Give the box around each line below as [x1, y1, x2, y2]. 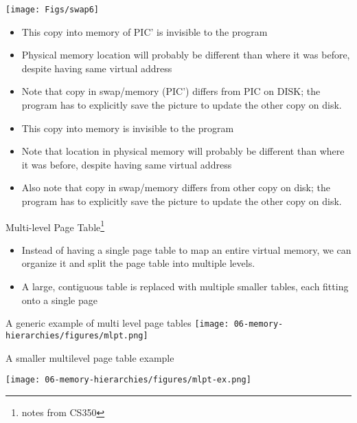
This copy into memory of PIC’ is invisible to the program [21, 24, 268, 39]
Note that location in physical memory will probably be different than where [21, 144, 345, 158]
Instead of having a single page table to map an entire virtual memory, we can [21, 242, 352, 257]
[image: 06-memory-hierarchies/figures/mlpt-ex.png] [5, 375, 251, 385]
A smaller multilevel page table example [5, 350, 174, 365]
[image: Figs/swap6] [5, 5, 100, 14]
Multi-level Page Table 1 [5, 217, 105, 234]
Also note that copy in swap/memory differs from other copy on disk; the [21, 180, 331, 195]
